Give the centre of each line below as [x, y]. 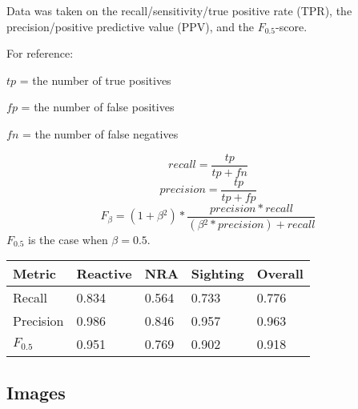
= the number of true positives [95, 80]
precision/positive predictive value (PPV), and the [131, 26]
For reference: [40, 53]
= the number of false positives [98, 107]
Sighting [217, 274]
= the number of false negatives [100, 133]
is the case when [68, 239]
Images [36, 392]
